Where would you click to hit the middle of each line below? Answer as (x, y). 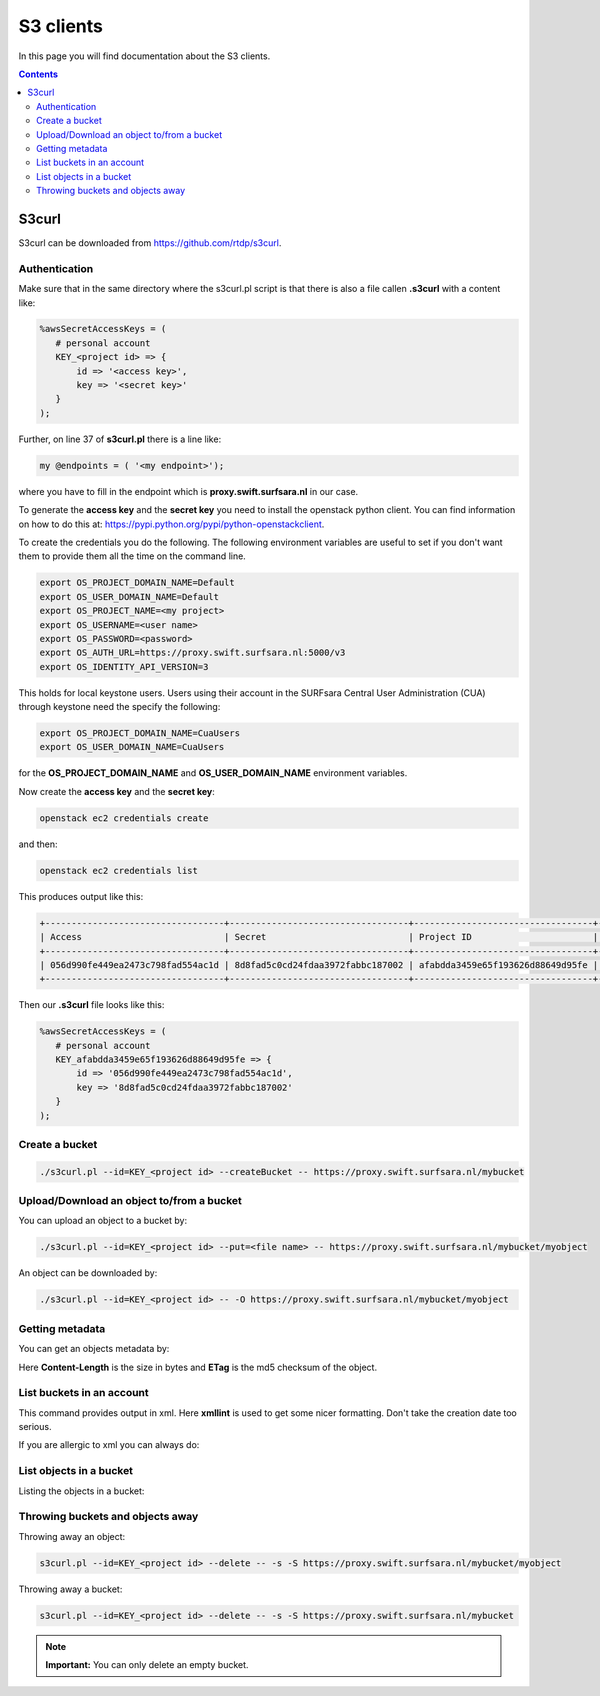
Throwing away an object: (72, 1536)
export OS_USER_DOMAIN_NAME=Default (129, 596)
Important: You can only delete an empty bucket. (147, 1665)
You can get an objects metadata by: (94, 1349)
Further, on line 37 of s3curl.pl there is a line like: (120, 439)
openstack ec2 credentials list (119, 870)
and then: (38, 844)
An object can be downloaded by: (88, 1273)
